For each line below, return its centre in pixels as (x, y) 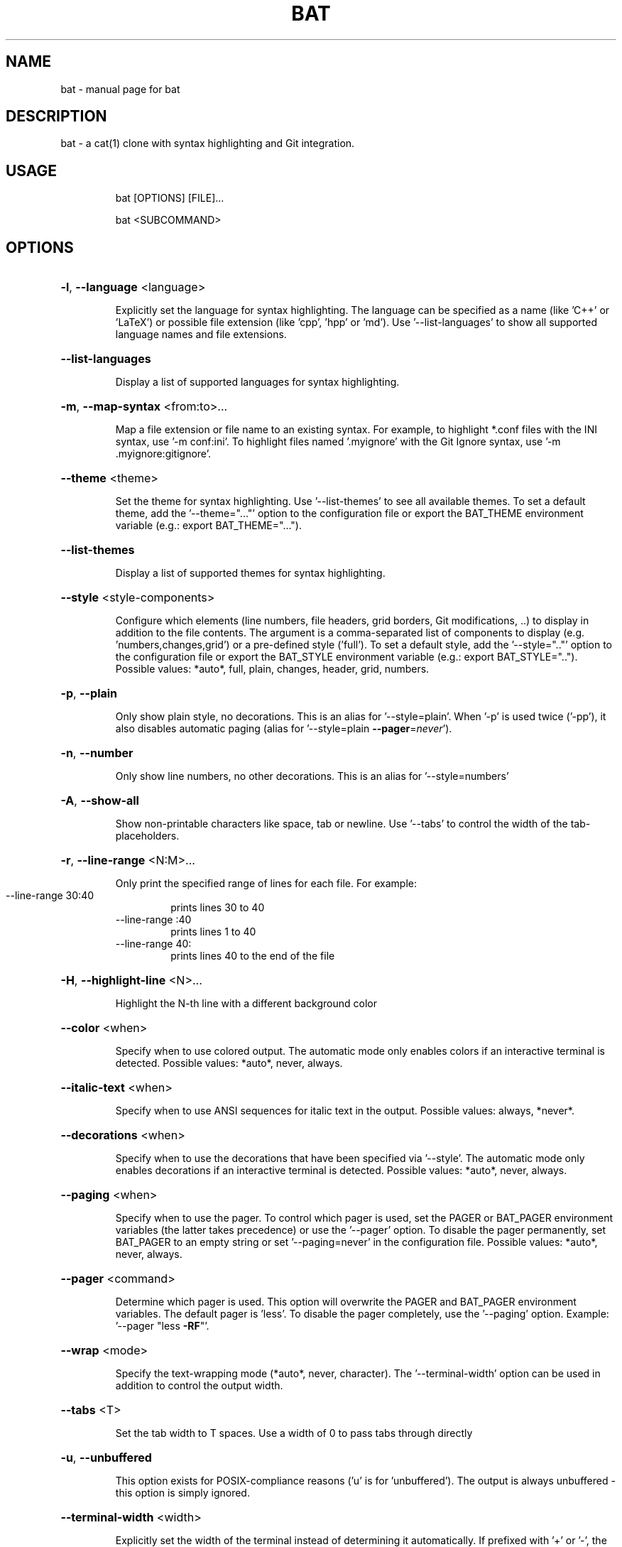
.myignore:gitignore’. (163, 454)
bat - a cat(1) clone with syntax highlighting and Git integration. (208, 143)
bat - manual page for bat (120, 89)
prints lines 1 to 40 (213, 932)
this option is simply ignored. (182, 1493)
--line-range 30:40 (50, 896)
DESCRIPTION (56, 116)
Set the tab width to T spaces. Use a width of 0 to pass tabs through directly (294, 1433)
